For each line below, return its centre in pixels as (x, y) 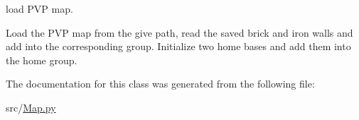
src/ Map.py (31, 107)
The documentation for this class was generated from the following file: (160, 84)
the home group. (42, 60)
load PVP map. (39, 8)
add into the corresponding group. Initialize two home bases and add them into (178, 46)
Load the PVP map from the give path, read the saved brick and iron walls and (179, 32)
